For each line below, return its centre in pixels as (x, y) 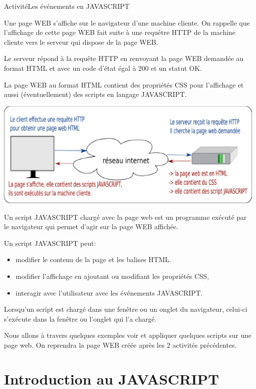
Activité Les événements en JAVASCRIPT (67, 6)
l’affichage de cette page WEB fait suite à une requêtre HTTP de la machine (120, 32)
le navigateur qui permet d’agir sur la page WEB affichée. (91, 226)
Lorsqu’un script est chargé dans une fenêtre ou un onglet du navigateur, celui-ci (126, 309)
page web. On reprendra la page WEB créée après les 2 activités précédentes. (120, 345)
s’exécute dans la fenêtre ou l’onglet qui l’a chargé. (80, 318)
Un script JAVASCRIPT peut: (50, 243)
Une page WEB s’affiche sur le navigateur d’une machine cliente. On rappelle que (127, 22)
